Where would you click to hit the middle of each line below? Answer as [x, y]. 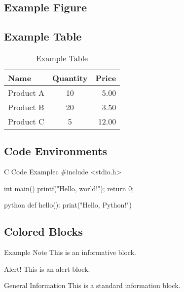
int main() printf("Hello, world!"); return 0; [69, 188]
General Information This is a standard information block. [92, 285]
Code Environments [56, 151]
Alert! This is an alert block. [47, 269]
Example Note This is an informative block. [70, 252]
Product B [26, 107]
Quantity [70, 78]
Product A [26, 92]
